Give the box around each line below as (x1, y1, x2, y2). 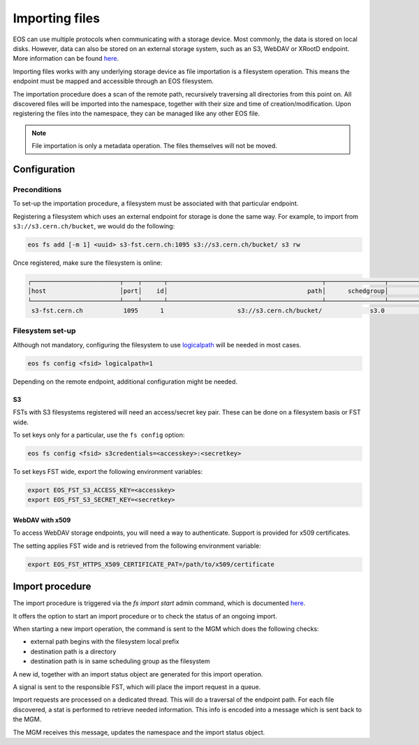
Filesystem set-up (13, 326, 76, 335)
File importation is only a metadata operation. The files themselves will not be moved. (31, 142, 277, 150)
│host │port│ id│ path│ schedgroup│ (27, 287, 389, 295)
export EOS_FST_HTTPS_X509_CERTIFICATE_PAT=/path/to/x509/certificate (27, 560, 275, 568)
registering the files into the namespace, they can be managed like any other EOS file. (13, 109, 260, 118)
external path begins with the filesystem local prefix (30, 637, 179, 646)
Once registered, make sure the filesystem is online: (13, 259, 163, 267)
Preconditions (13, 185, 62, 194)
